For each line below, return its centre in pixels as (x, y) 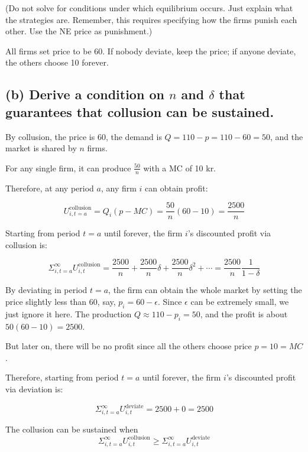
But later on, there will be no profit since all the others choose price (129, 346)
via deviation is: (34, 389)
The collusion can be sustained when (72, 429)
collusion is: (26, 244)
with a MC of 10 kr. (180, 168)
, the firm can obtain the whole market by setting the (205, 290)
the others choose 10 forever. (57, 62)
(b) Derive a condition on (85, 94)
